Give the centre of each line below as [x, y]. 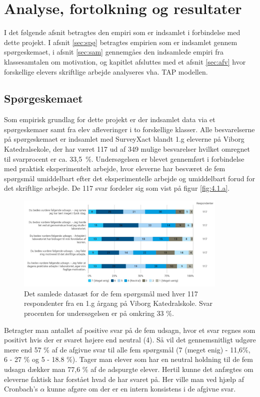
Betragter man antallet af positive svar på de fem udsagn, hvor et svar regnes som [130, 330]
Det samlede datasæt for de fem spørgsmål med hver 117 [111, 293]
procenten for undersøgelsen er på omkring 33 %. [99, 313]
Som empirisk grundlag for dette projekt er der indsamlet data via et [110, 119]
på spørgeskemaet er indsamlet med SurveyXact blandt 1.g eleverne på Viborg [124, 139]
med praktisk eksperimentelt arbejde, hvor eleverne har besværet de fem [115, 168]
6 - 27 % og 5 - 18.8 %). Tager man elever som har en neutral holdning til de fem [128, 359]
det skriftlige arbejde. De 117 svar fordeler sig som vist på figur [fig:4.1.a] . [117, 188]
